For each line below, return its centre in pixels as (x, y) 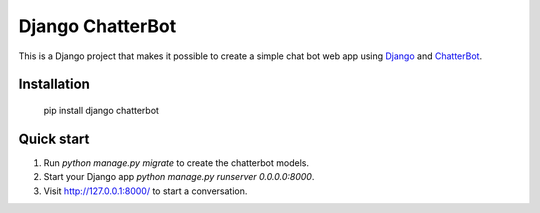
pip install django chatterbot (101, 110)
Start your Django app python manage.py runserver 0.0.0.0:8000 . (179, 177)
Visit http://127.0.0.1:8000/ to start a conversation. (145, 191)
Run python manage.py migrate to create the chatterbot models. (176, 162)
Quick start (54, 138)
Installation (54, 84)
